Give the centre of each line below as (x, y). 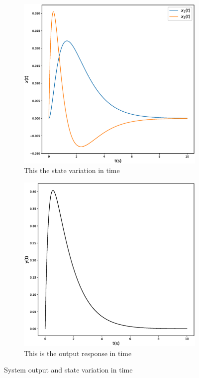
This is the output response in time (78, 353)
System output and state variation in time (68, 370)
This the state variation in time (72, 170)
